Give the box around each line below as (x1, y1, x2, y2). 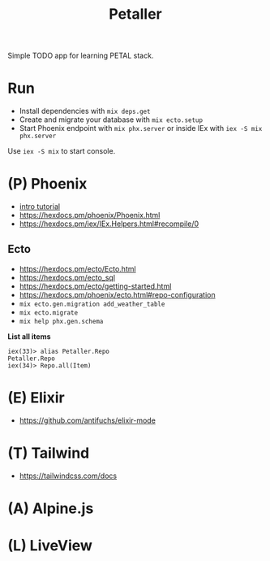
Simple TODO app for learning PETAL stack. (7, 50, 154, 61)
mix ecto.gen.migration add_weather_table (19, 300, 165, 308)
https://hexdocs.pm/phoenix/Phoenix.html (19, 211, 161, 220)
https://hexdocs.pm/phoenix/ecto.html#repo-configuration (19, 289, 216, 299)
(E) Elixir (7, 389, 66, 407)
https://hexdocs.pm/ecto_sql (19, 272, 115, 282)
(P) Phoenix (7, 175, 88, 194)
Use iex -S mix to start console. (7, 146, 116, 156)
